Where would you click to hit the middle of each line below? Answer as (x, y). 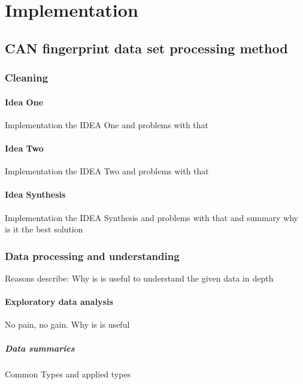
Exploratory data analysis (59, 302)
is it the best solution (44, 229)
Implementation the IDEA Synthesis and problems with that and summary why (152, 217)
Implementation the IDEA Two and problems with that (107, 171)
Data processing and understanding (92, 256)
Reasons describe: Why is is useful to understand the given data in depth (139, 278)
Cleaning (27, 78)
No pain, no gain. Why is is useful (67, 324)
